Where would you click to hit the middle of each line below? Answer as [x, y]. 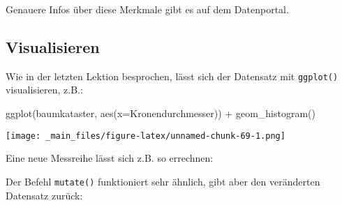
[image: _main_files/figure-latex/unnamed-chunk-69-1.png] [146, 136]
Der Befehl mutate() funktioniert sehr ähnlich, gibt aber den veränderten [163, 181]
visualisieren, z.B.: [44, 90]
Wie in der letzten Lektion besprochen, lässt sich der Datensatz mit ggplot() [172, 76]
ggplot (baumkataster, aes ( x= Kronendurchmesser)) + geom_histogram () [161, 113]
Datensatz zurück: [44, 195]
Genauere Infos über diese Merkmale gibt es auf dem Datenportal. [147, 9]
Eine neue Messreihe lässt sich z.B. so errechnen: [110, 158]
